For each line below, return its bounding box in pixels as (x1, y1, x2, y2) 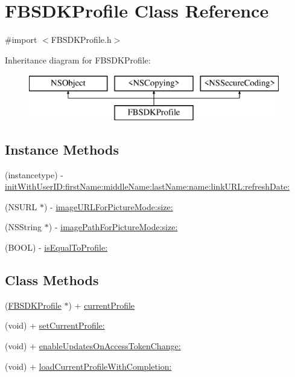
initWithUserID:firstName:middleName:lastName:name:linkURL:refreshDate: (5, 180, 290, 193)
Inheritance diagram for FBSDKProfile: (5, 53, 151, 66)
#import (5, 33, 37, 46)
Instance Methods (5, 140, 119, 158)
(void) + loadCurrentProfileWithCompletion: (5, 359, 172, 372)
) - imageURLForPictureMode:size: (43, 200, 173, 213)
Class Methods (5, 271, 99, 289)
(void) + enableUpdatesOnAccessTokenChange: (5, 340, 181, 352)
